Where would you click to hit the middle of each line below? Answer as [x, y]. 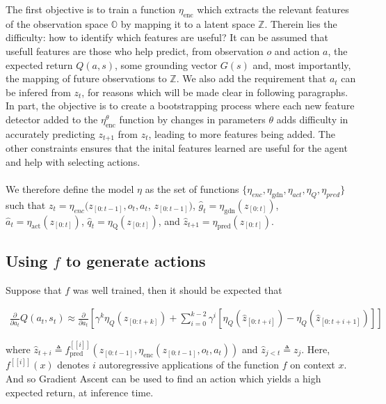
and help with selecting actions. [73, 161]
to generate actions [136, 260]
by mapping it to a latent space [188, 23]
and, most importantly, [302, 64]
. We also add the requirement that [251, 78]
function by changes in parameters [192, 119]
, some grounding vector [166, 64]
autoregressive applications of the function [189, 365]
